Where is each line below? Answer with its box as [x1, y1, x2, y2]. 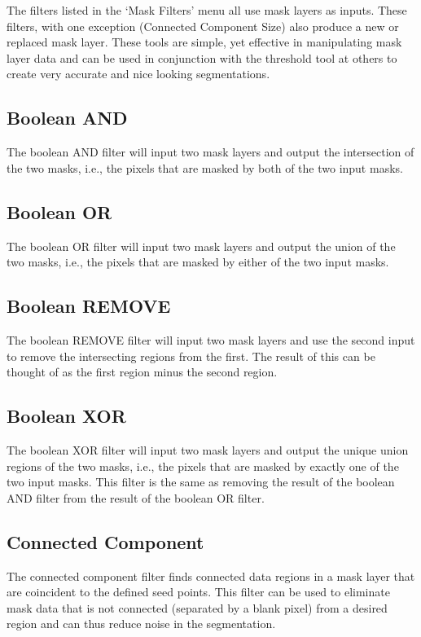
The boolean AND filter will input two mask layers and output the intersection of [7, 143, 414, 160]
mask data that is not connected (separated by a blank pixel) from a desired [7, 599, 388, 616]
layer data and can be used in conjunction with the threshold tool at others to [7, 49, 397, 66]
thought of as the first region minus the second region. [7, 363, 278, 380]
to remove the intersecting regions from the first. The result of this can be [7, 347, 375, 364]
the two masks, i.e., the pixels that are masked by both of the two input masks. [7, 159, 403, 176]
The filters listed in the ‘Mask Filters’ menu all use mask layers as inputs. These [7, 2, 407, 18]
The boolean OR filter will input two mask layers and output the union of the [7, 237, 396, 254]
